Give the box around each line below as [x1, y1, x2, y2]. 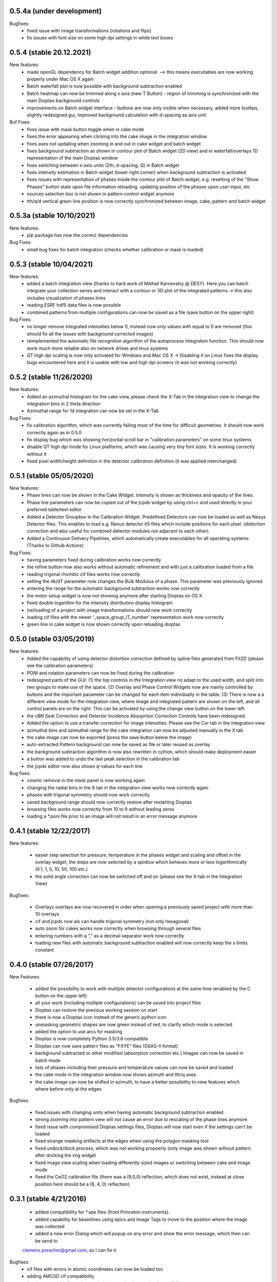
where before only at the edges [35, 1086, 102, 1092]
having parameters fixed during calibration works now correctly [27, 556, 162, 563]
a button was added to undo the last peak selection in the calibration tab [27, 756, 180, 762]
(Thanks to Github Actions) [27, 543, 84, 549]
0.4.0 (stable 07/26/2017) [9, 960, 94, 969]
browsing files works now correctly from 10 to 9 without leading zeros [27, 806, 174, 812]
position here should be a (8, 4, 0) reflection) [35, 1181, 130, 1187]
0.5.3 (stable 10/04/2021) [9, 259, 93, 269]
